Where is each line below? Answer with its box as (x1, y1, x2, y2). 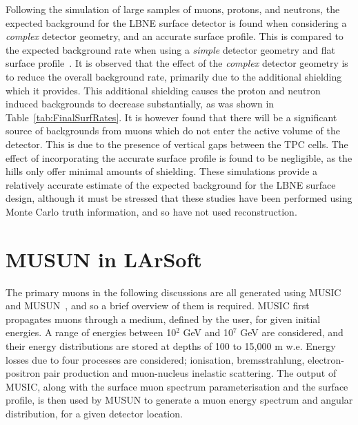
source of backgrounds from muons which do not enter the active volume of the (6, 123, 340, 138)
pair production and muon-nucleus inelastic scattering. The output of (43, 366, 337, 380)
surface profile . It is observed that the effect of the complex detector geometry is (6, 56, 348, 70)
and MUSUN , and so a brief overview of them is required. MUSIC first (6, 298, 310, 313)
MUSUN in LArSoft (6, 245, 202, 273)
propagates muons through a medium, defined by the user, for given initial (6, 311, 321, 326)
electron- (308, 352, 345, 366)
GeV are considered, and (240, 325, 344, 340)
